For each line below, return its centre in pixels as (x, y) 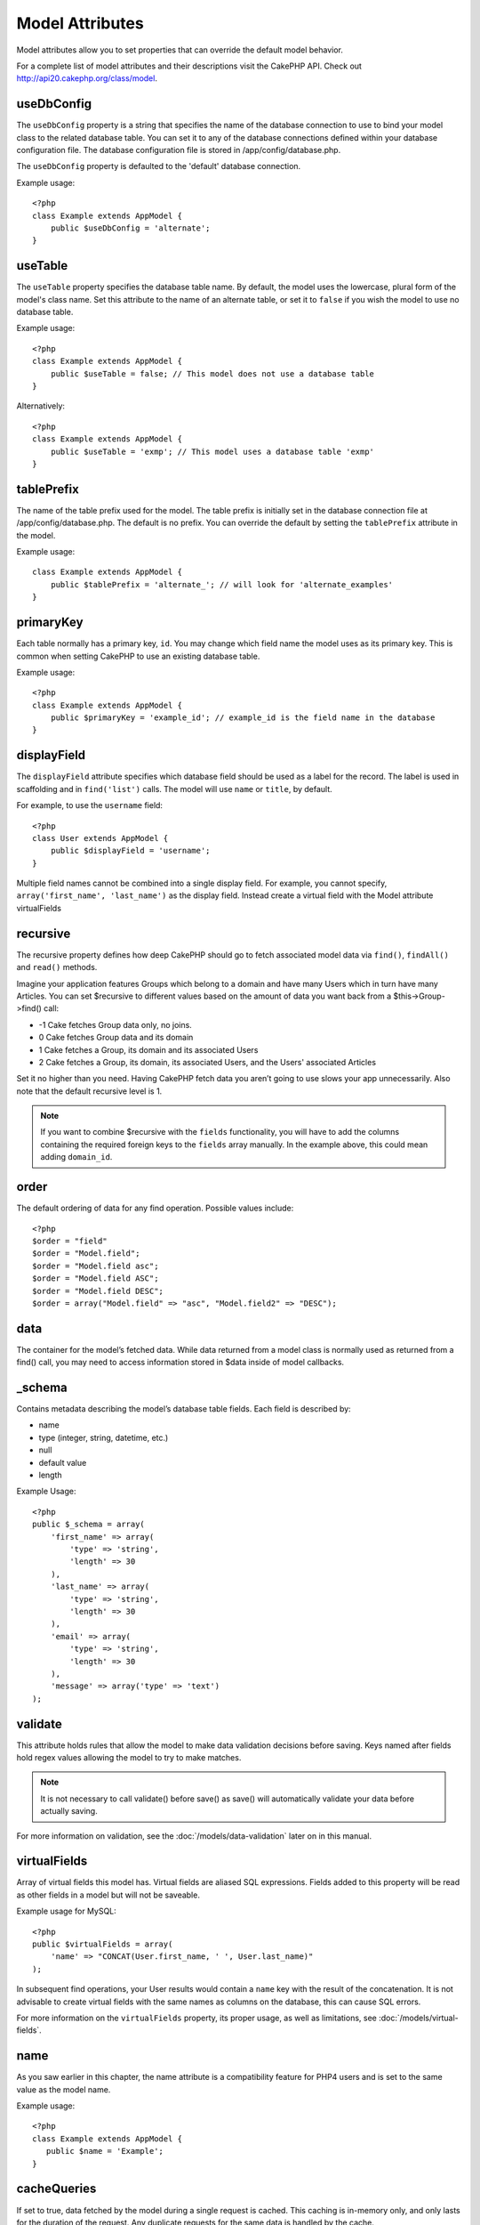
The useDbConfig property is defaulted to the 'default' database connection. (159, 166)
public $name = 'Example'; (105, 2151)
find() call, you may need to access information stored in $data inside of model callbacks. (180, 1363)
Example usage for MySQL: (67, 1911)
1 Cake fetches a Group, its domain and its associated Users (148, 1049)
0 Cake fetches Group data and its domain (116, 1038)
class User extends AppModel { (100, 838)
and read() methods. (57, 967)
